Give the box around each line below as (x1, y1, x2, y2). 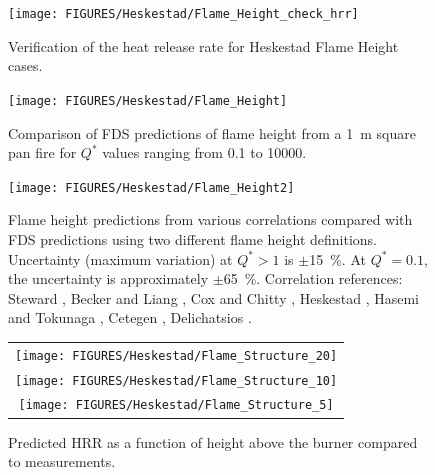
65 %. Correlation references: (223, 268, 403, 289)
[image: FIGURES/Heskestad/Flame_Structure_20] (15, 348, 338, 363)
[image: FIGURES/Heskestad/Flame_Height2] (8, 180, 295, 195)
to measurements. (8, 451, 116, 472)
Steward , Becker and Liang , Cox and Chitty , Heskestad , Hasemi (8, 287, 419, 308)
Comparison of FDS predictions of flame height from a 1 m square (8, 122, 416, 143)
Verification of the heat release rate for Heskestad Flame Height (8, 35, 399, 56)
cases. (8, 55, 43, 76)
